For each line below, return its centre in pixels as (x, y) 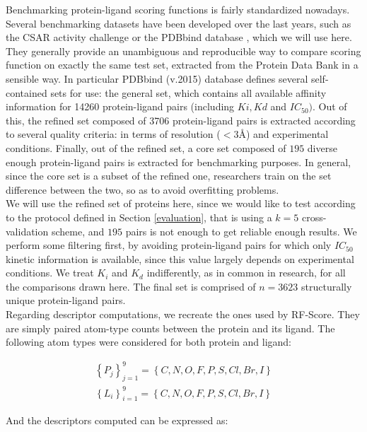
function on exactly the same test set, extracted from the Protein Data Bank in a (182, 65)
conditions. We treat (50, 273)
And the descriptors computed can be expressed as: (117, 420)
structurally (327, 286)
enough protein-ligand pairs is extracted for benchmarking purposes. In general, (178, 162)
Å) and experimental (284, 134)
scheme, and (78, 231)
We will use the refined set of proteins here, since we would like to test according (181, 203)
